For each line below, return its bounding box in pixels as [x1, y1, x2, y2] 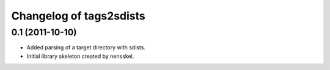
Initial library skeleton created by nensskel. [26, 52, 134, 60]
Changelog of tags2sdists [11, 9, 146, 23]
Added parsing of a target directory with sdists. [26, 44, 146, 51]
